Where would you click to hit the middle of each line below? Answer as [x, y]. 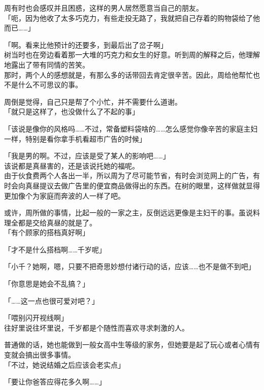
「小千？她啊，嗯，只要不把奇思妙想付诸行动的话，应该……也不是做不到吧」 [130, 266]
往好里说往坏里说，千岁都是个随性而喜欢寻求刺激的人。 [96, 327]
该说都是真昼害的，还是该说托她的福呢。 [72, 165]
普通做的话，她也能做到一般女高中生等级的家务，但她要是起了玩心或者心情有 [132, 345]
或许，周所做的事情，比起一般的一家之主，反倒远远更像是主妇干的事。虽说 [128, 213]
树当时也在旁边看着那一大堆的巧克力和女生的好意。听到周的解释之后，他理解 [132, 55]
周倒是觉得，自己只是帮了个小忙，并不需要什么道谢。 [93, 101]
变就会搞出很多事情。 [40, 355]
